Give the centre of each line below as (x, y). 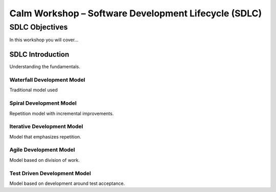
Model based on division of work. (45, 160)
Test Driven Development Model (50, 173)
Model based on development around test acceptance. (67, 183)
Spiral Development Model (43, 103)
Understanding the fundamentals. (45, 67)
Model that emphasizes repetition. (45, 137)
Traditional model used (34, 90)
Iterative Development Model (46, 127)
